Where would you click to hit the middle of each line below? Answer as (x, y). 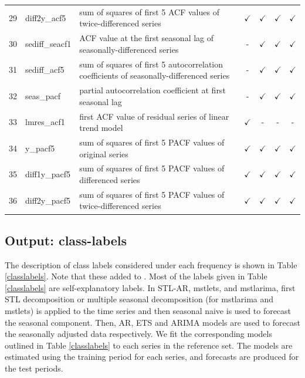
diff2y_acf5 (46, 17)
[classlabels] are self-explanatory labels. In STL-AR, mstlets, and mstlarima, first (150, 287)
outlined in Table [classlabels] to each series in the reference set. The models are (149, 345)
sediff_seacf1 (48, 43)
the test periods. (34, 368)
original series (104, 153)
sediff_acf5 (45, 70)
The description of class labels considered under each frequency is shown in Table (151, 264)
